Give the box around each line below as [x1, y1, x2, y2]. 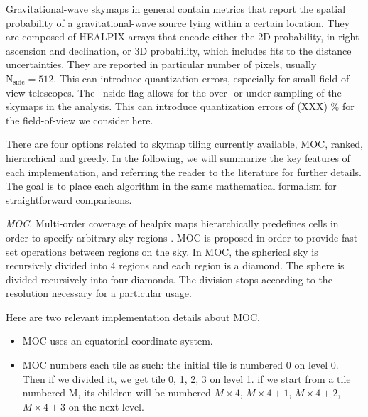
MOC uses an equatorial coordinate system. [22, 333, 213, 348]
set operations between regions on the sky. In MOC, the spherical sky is [6, 244, 318, 259]
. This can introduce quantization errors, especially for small [53, 70, 316, 85]
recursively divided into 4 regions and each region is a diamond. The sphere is [6, 258, 345, 273]
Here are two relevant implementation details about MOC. [6, 309, 260, 324]
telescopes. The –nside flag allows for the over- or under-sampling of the [28, 85, 342, 99]
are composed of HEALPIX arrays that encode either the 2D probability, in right [6, 29, 359, 44]
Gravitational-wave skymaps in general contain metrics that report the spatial [6, 1, 346, 16]
